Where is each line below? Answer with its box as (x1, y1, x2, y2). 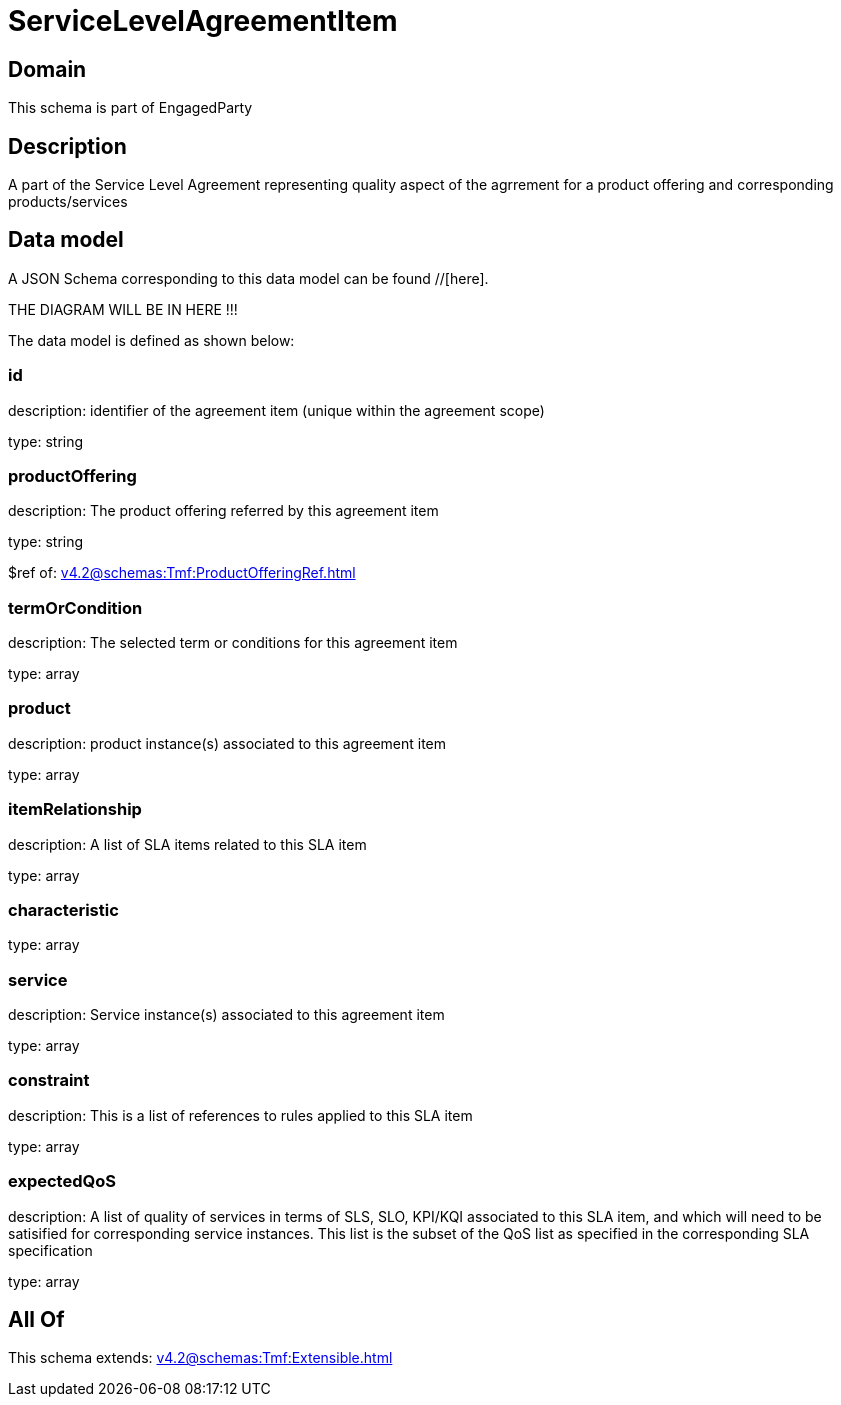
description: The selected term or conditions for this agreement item (8, 634, 458, 652)
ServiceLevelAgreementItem (8, 4, 398, 38)
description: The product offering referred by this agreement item (8, 502, 439, 520)
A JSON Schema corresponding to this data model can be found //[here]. (8, 269, 489, 287)
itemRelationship (8, 799, 142, 820)
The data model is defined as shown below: (8, 331, 295, 349)
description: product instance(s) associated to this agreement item (8, 734, 447, 752)
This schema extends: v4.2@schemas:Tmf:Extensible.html (8, 1349, 393, 1367)
